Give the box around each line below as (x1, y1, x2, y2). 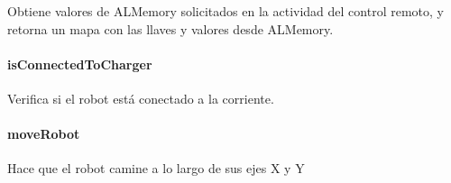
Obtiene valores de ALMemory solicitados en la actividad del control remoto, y (7, 2, 444, 20)
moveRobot (7, 124, 80, 143)
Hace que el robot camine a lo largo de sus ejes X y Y (7, 159, 305, 178)
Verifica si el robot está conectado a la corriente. (7, 88, 274, 107)
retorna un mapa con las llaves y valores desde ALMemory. (7, 19, 334, 38)
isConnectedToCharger (7, 54, 152, 73)
